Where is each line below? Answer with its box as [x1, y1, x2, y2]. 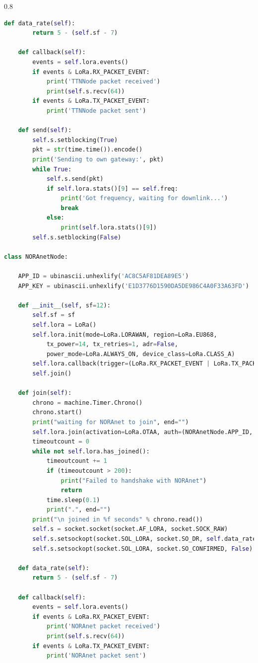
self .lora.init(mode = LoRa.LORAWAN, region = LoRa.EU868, [32, 331, 217, 338]
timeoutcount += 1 [46, 457, 107, 465]
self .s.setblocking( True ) [32, 136, 118, 144]
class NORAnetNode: [4, 253, 68, 260]
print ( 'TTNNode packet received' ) [46, 78, 161, 85]
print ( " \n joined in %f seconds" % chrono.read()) [32, 516, 203, 523]
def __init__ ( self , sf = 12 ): [18, 301, 111, 309]
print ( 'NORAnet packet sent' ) [46, 652, 146, 660]
